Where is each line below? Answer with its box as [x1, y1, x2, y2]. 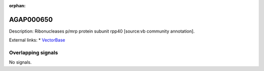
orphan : [9, 3, 26, 8]
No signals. [9, 59, 32, 65]
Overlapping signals [9, 49, 58, 56]
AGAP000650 [9, 15, 53, 24]
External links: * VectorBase [9, 37, 66, 43]
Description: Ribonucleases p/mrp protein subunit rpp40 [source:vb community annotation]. [9, 28, 195, 34]
